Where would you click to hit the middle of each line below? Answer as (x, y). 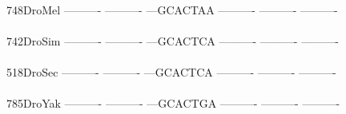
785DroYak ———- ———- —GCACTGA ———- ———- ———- (173, 103)
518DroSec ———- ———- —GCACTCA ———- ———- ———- (171, 71)
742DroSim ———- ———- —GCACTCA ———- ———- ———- (173, 40)
